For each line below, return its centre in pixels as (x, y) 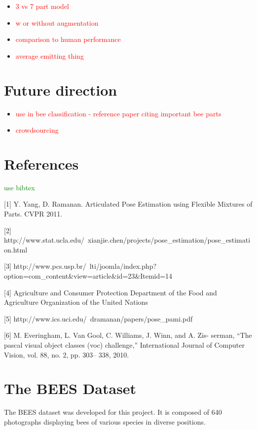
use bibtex (19, 187)
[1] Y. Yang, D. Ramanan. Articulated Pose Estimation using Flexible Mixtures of (128, 204)
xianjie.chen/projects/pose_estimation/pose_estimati (169, 240)
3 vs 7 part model (42, 6)
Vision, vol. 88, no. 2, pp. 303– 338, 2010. (67, 354)
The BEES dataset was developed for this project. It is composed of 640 (113, 412)
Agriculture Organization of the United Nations (76, 302)
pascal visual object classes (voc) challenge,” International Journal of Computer (124, 344)
